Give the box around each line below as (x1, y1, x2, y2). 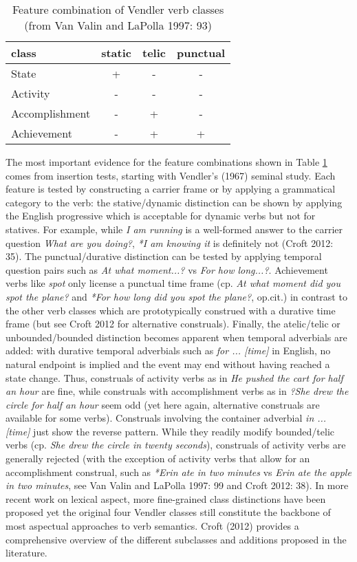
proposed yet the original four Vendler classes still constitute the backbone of (6, 505, 331, 519)
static (101, 45, 131, 61)
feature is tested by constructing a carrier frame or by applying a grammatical (6, 182, 336, 196)
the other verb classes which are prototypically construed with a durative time (6, 303, 336, 317)
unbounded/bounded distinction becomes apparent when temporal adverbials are (6, 329, 347, 344)
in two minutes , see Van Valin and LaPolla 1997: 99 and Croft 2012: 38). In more (6, 478, 349, 493)
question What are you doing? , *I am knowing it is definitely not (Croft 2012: (6, 235, 334, 250)
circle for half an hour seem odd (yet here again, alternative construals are (6, 397, 320, 411)
